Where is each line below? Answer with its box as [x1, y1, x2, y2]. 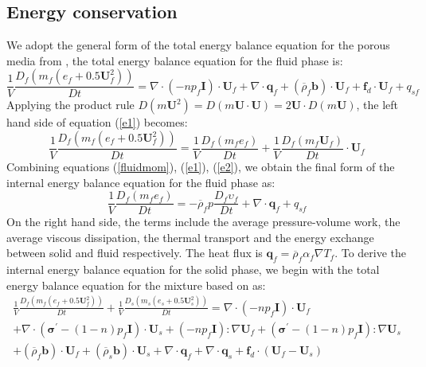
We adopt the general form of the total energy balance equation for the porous [6, 37, 390, 53]
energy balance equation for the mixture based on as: [6, 276, 266, 293]
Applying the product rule [6, 96, 135, 113]
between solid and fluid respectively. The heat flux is [6, 244, 263, 261]
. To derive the [334, 244, 407, 261]
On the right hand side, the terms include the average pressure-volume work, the [6, 213, 401, 230]
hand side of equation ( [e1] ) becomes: [6, 114, 188, 131]
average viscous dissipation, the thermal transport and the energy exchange [6, 228, 374, 245]
